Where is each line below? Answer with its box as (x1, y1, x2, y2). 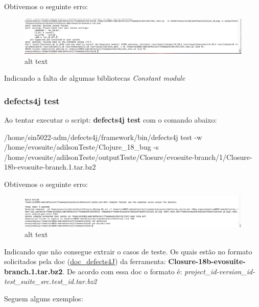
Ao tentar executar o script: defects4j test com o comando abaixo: (4, 114, 217, 125)
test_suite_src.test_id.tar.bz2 (4, 276, 97, 287)
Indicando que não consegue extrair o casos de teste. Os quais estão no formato (4, 246, 252, 256)
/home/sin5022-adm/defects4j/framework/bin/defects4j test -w (4, 131, 202, 142)
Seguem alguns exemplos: (4, 293, 83, 304)
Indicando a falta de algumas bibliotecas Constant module (4, 73, 185, 83)
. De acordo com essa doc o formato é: (62, 266, 182, 276)
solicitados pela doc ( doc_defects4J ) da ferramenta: (4, 256, 166, 267)
